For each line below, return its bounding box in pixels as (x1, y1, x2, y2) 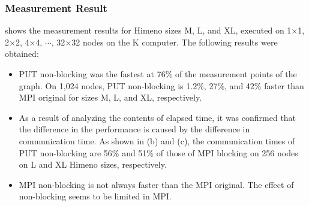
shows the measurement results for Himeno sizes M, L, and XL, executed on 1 (5, 24, 292, 37)
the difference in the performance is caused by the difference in (19, 123, 250, 135)
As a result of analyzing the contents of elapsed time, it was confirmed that (19, 111, 296, 123)
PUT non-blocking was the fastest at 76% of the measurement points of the (19, 68, 297, 80)
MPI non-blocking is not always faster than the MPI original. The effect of (19, 178, 294, 190)
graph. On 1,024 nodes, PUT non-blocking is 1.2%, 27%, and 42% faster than (19, 79, 304, 92)
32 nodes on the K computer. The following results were (71, 35, 278, 48)
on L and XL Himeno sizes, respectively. (19, 158, 167, 171)
